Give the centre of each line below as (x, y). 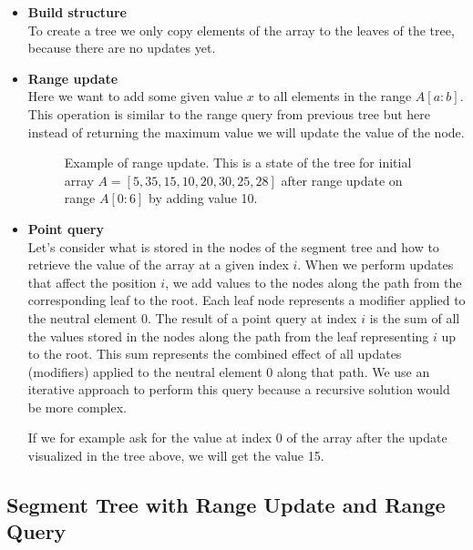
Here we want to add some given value (135, 96)
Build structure (77, 12)
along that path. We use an (353, 371)
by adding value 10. (203, 198)
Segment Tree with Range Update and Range (226, 505)
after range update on (342, 180)
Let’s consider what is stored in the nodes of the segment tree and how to (233, 246)
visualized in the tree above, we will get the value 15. (176, 456)
